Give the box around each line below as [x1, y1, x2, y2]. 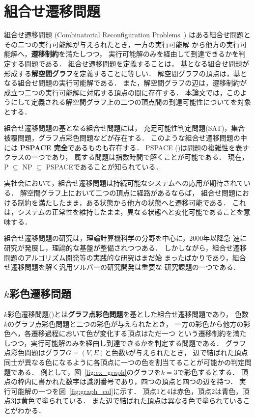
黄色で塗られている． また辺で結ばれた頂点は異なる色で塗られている [21, 395, 243, 406]
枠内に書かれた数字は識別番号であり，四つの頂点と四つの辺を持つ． [17, 376, 237, 387]
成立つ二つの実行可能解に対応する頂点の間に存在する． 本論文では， [4, 87, 227, 97]
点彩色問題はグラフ [4, 347, 66, 358]
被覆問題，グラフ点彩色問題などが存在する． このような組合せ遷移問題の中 [4, 133, 247, 143]
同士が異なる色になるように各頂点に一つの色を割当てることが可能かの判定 [4, 357, 245, 367]
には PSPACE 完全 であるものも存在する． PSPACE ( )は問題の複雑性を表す [4, 142, 250, 152]
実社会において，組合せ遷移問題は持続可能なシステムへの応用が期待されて [4, 178, 244, 188]
